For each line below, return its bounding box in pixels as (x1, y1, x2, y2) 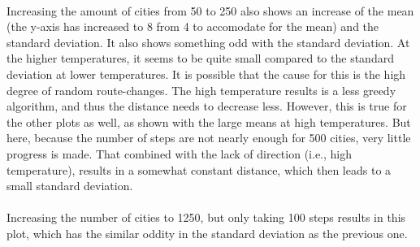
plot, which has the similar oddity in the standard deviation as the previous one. (6, 224, 408, 241)
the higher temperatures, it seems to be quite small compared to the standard (6, 50, 394, 67)
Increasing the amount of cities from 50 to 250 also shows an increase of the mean (6, 2, 414, 19)
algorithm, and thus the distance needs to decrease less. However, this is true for (6, 97, 407, 115)
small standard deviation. (6, 177, 133, 194)
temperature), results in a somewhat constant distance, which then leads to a (6, 161, 392, 178)
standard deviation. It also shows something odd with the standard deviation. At (6, 33, 410, 50)
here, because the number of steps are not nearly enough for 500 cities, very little (6, 129, 411, 146)
